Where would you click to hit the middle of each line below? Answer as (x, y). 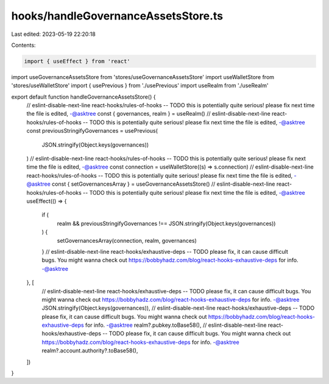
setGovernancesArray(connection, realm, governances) (127, 240)
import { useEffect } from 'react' (77, 61)
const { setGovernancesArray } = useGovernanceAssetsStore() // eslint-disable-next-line (164, 184)
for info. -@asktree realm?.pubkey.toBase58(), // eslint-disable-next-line (176, 325)
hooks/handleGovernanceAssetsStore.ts (117, 16)
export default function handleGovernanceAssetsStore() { (83, 97)
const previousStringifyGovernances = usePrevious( (92, 131)
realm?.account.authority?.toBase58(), (90, 351)
